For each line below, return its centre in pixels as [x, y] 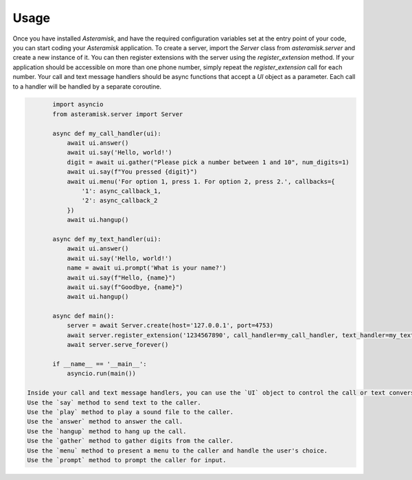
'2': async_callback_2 [119, 201]
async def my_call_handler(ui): [107, 133]
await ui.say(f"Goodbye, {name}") [125, 287]
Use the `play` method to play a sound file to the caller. [130, 412]
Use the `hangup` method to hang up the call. [107, 431]
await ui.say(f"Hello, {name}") [122, 277]
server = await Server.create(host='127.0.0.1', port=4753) [170, 325]
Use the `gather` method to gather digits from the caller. [130, 441]
